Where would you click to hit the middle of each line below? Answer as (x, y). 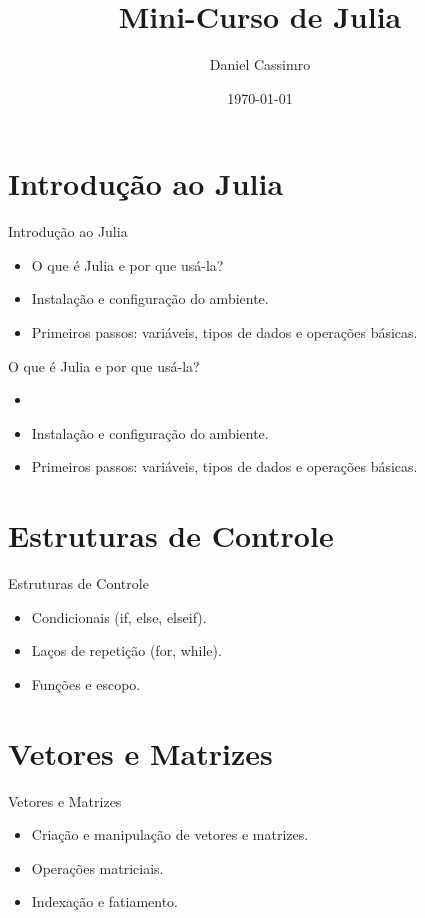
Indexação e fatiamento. (105, 901)
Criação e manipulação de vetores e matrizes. (170, 834)
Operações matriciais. (97, 867)
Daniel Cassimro (260, 64)
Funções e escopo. (86, 683)
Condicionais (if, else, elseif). (119, 616)
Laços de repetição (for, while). (126, 650)
